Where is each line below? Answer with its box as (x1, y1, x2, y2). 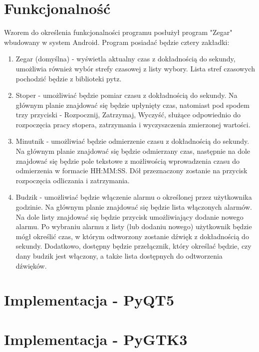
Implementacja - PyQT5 (4, 290, 175, 310)
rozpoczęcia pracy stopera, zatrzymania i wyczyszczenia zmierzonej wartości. (15, 119, 251, 129)
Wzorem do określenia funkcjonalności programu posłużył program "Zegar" (4, 27, 233, 37)
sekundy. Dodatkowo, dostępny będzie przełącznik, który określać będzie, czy (15, 241, 252, 251)
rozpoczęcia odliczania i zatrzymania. (15, 175, 130, 185)
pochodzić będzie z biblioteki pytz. (15, 73, 122, 83)
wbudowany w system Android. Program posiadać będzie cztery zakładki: (4, 36, 230, 47)
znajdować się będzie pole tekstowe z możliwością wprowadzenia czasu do (15, 155, 240, 166)
